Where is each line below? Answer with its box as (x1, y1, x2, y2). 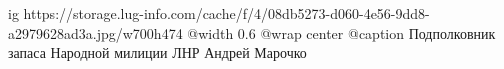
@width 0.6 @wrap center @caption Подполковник (187, 22, 496, 43)
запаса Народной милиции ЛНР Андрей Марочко (8, 42, 307, 63)
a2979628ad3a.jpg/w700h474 (8, 22, 183, 43)
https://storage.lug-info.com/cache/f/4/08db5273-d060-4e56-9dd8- (23, 3, 430, 23)
